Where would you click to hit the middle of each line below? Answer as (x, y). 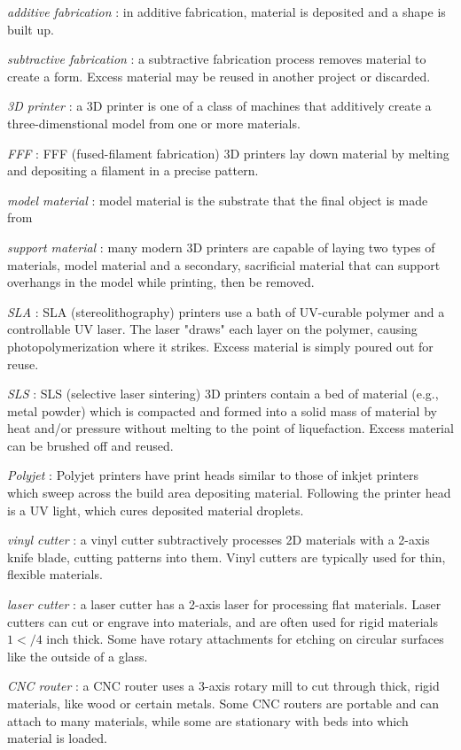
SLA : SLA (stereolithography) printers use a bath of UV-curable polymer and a (226, 311)
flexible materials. (55, 574)
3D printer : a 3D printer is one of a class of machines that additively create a (219, 106)
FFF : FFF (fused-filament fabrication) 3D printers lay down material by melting (228, 153)
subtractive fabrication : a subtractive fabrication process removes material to (217, 59)
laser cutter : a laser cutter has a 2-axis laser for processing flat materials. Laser (224, 604)
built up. (31, 29)
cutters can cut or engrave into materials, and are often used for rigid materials (223, 621)
